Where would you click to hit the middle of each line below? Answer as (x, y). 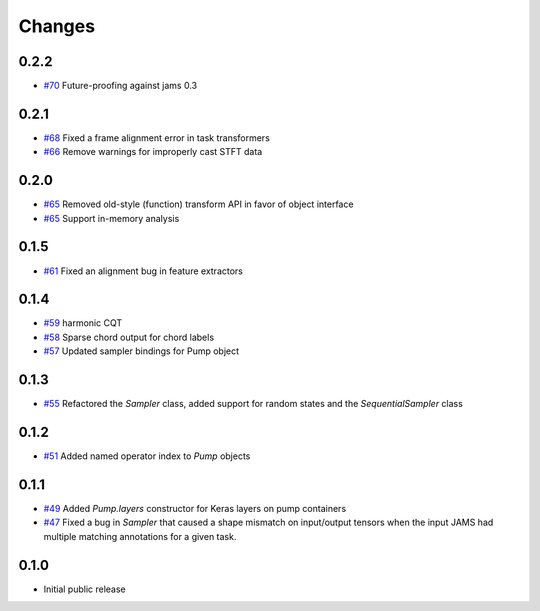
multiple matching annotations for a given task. (140, 536)
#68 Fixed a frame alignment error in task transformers (156, 137)
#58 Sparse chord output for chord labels (129, 337)
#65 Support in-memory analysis (111, 218)
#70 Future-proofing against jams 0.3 (120, 86)
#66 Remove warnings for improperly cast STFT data (153, 152)
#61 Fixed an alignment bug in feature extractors (143, 271)
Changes (56, 26)
